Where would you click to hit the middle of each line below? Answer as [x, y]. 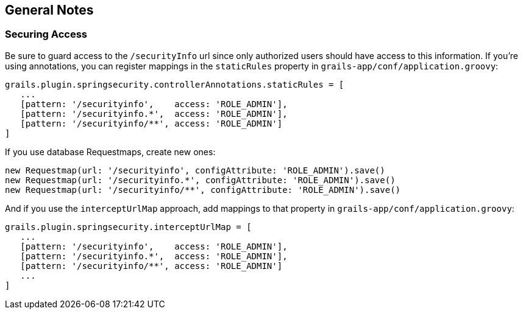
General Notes [49, 10]
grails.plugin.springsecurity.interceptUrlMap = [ [128, 227]
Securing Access [46, 34]
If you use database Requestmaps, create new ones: [110, 152]
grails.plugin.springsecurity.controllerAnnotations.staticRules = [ [175, 84]
